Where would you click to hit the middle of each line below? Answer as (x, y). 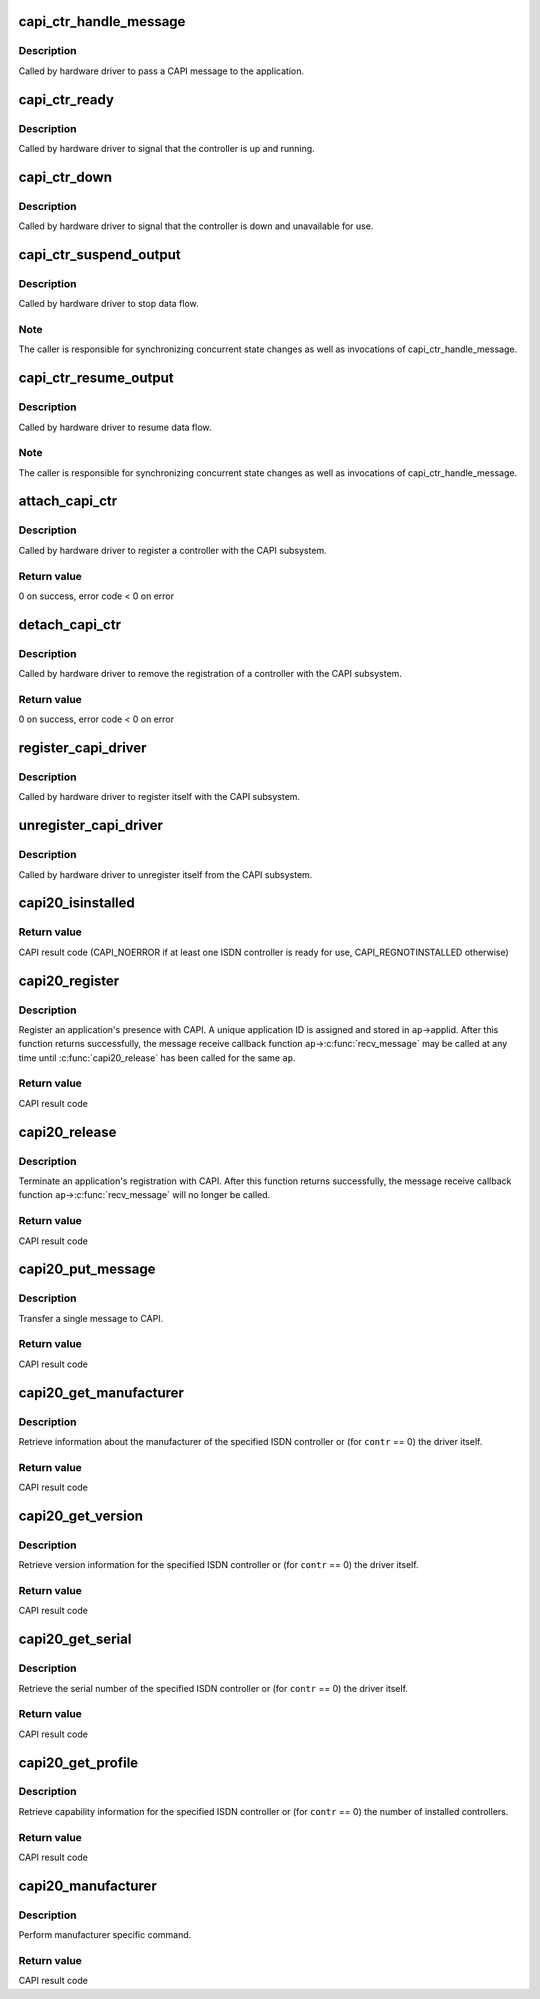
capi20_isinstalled (76, 903)
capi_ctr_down (65, 176)
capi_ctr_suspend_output (99, 254)
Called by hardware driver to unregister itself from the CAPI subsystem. (165, 874)
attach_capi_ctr (68, 501)
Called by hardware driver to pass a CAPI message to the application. (161, 71)
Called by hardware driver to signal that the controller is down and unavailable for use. (196, 226)
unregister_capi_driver (91, 825)
